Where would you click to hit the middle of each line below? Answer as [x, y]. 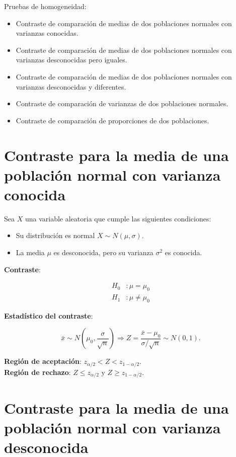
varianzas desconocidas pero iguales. [71, 60]
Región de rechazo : [37, 372]
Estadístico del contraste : [49, 315]
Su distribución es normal [55, 235]
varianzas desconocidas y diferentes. [71, 86]
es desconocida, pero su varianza [103, 252]
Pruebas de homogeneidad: [45, 6]
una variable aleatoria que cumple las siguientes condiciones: [118, 218]
